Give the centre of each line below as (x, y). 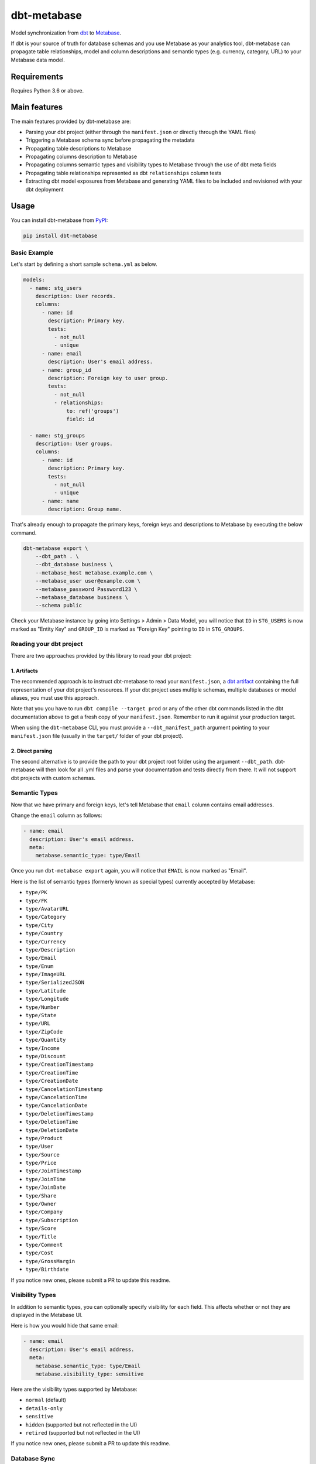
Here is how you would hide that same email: (65, 1326)
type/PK (37, 892)
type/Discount (46, 1056)
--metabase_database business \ (82, 597)
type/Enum (39, 966)
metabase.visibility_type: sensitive (90, 1374)
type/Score (41, 1229)
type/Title (41, 1236)
